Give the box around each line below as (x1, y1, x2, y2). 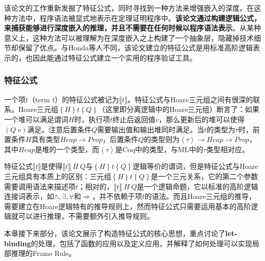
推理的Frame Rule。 (11, 248, 76, 258)
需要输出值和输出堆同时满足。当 (97, 124, 204, 134)
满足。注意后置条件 (27, 124, 92, 134)
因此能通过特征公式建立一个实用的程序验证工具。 (32, 52, 197, 63)
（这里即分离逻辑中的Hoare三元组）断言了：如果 (98, 104, 259, 114)
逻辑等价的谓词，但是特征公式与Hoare (132, 161, 258, 171)
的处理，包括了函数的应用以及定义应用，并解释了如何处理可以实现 (31, 238, 252, 248)
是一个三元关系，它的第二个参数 (151, 170, 258, 181)
